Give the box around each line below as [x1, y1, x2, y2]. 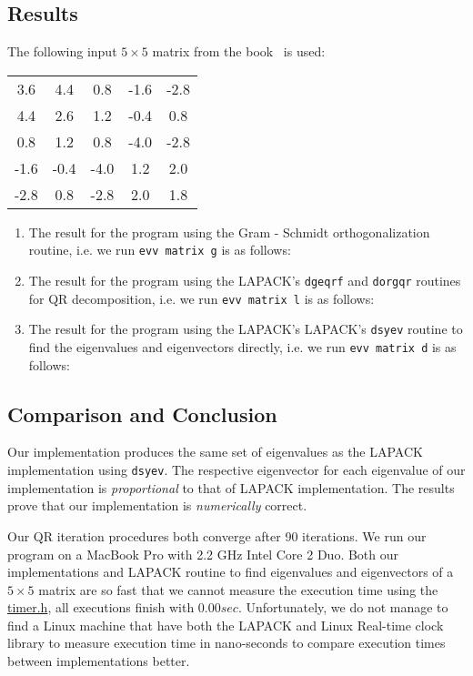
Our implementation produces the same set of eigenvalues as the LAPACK [7, 442, 423, 461]
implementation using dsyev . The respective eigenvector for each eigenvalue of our [7, 460, 466, 479]
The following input [7, 42, 117, 61]
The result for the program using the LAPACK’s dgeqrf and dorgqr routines [28, 271, 461, 290]
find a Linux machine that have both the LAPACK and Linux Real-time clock [7, 615, 444, 634]
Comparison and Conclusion [7, 399, 277, 428]
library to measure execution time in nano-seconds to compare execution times [7, 633, 446, 652]
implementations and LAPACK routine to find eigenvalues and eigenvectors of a [7, 562, 454, 581]
